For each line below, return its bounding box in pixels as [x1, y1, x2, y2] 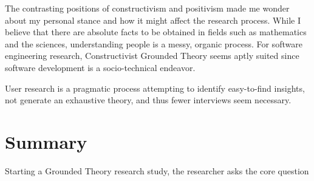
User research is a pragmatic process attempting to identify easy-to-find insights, [5, 81, 305, 94]
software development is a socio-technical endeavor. [5, 61, 196, 73]
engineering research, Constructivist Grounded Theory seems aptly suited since [5, 49, 299, 62]
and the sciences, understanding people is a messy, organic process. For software [5, 37, 302, 50]
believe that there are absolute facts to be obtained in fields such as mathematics [5, 26, 307, 38]
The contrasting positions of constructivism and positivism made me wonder [5, 2, 290, 14]
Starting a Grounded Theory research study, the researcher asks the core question [5, 164, 309, 177]
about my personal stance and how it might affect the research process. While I [5, 13, 301, 26]
